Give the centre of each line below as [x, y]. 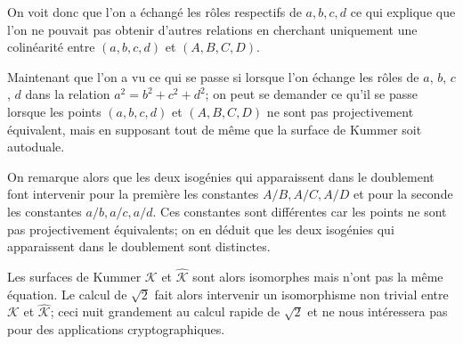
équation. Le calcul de [67, 294]
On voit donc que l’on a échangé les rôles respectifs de [154, 12]
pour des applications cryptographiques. [116, 328]
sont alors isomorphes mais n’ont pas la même [318, 276]
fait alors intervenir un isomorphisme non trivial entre [301, 294]
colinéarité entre [51, 47]
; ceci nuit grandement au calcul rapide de [165, 311]
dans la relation [68, 94]
